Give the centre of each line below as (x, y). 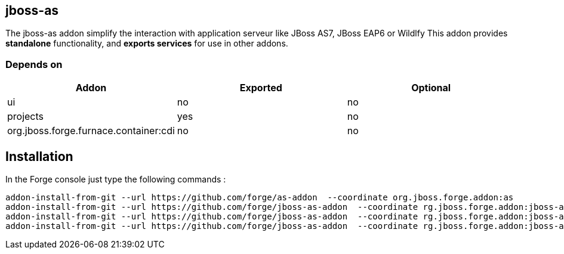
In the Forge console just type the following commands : (116, 179)
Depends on (34, 64)
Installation (39, 156)
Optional (431, 88)
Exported (261, 88)
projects (26, 117)
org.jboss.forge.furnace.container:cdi (91, 131)
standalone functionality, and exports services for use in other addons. (147, 44)
